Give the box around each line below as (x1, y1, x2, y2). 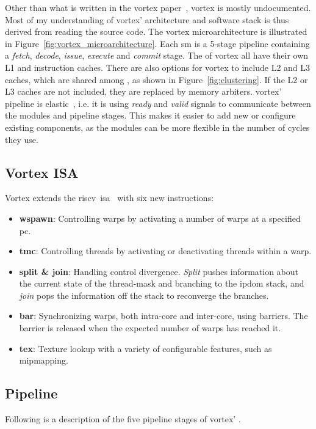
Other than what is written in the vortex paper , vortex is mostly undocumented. (5, 1, 311, 13)
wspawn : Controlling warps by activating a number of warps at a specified (19, 211, 301, 224)
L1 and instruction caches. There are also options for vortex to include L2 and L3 (5, 61, 311, 73)
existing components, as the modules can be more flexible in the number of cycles (5, 120, 310, 133)
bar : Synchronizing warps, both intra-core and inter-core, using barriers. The (19, 309, 308, 322)
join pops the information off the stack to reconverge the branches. (19, 288, 269, 301)
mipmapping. (19, 354, 68, 367)
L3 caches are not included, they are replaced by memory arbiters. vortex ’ (5, 85, 282, 98)
